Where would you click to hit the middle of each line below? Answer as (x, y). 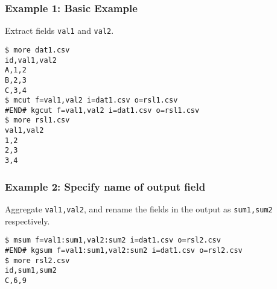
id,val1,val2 (31, 60)
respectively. (27, 221)
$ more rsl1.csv (37, 120)
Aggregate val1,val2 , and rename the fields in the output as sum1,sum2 (139, 208)
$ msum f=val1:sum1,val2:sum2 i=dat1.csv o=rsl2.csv (113, 240)
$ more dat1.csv (37, 50)
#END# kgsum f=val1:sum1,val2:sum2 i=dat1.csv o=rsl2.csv (124, 250)
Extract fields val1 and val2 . (59, 30)
